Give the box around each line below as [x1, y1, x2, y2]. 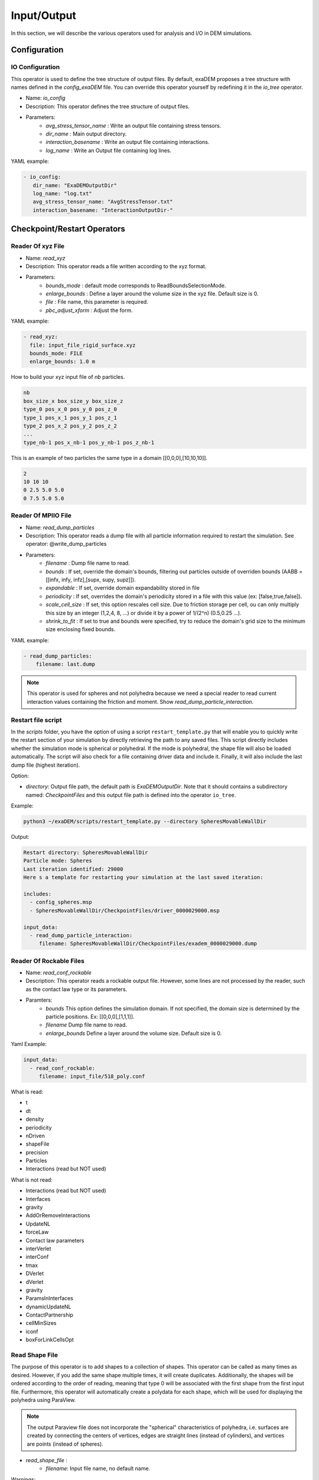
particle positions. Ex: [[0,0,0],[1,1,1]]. [45, 1013, 135, 1021]
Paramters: [25, 996, 53, 1003]
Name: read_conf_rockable [25, 969, 92, 976]
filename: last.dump [35, 661, 96, 668]
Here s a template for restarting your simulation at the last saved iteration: [23, 874, 263, 881]
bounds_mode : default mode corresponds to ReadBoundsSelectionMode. [45, 282, 226, 289]
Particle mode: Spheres [23, 857, 93, 864]
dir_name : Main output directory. [45, 130, 127, 137]
